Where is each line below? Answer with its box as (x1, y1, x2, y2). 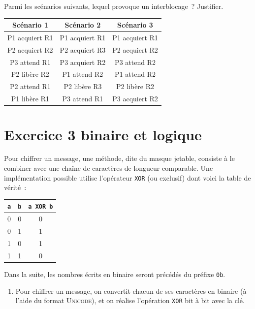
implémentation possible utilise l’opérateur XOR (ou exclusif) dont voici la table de (4, 172, 251, 183)
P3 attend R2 (115, 57, 156, 67)
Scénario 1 (12, 20, 48, 30)
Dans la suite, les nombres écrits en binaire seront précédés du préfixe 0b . (4, 269, 225, 279)
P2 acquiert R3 (60, 44, 106, 55)
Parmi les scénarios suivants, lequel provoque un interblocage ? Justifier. (4, 1, 223, 11)
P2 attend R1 (9, 81, 51, 92)
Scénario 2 (64, 20, 101, 30)
